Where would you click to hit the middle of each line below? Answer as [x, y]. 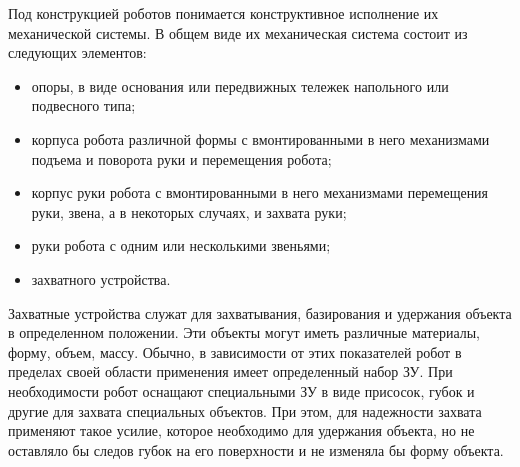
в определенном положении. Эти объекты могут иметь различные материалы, [244, 332]
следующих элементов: [77, 52]
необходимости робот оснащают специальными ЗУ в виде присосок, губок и [241, 390]
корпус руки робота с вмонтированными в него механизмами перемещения [260, 192]
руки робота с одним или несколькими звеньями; [181, 245]
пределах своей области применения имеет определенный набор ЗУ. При [230, 371]
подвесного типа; [83, 105]
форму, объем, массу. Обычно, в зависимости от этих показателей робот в [235, 351]
